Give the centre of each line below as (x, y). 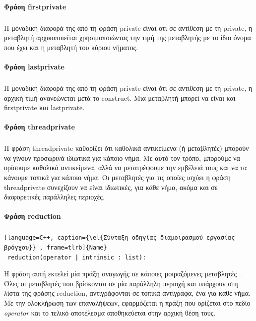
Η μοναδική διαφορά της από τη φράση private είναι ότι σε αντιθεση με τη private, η (128, 88)
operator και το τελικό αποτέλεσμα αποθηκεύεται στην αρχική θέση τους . (110, 312)
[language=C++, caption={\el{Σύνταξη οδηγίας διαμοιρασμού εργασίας (120, 238)
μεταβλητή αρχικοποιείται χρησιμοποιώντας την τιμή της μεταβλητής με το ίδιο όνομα (128, 37)
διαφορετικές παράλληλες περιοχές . (54, 197)
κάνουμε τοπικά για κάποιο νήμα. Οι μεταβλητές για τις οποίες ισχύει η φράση (117, 177)
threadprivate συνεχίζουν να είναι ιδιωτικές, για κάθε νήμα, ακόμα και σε (111, 187)
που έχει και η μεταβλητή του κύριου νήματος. (71, 47)
